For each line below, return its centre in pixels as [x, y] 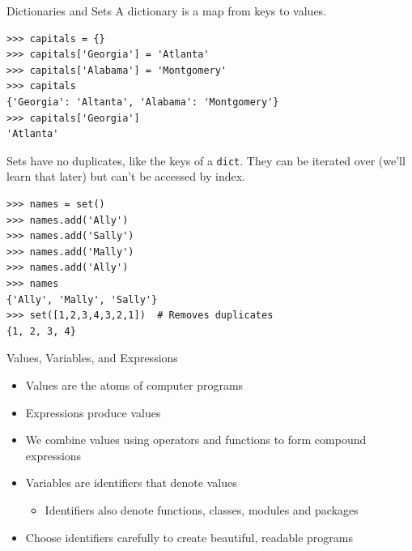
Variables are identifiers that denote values [131, 483]
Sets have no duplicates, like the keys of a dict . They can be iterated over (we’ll [206, 160]
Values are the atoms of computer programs [134, 384]
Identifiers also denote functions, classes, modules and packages [202, 509]
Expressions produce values [93, 412]
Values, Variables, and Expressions [92, 358]
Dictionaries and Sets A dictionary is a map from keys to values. [167, 11]
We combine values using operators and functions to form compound [196, 440]
